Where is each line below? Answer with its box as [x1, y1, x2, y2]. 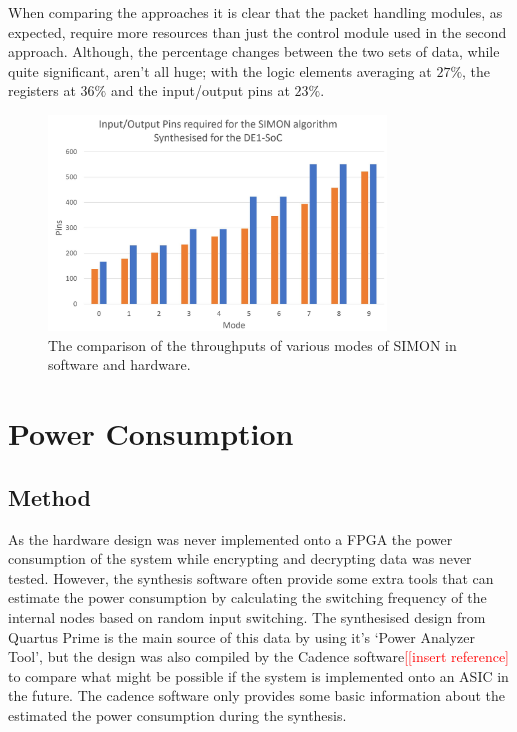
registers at [8, 80, 76, 101]
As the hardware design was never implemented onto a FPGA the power [8, 528, 453, 549]
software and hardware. [48, 354, 191, 375]
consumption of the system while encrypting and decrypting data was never [8, 548, 472, 569]
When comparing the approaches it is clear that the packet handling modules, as [8, 2, 503, 22]
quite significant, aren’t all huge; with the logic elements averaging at [8, 60, 432, 81]
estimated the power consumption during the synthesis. [8, 704, 347, 725]
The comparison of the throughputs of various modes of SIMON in [48, 334, 457, 355]
